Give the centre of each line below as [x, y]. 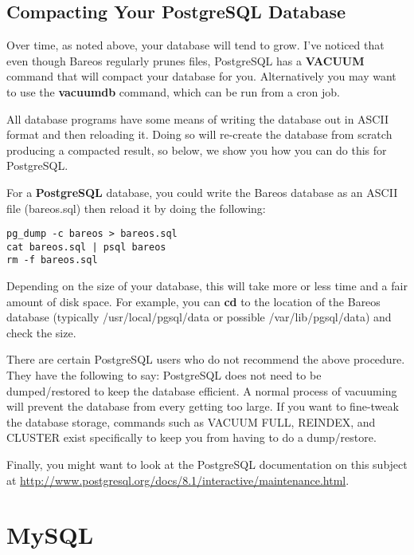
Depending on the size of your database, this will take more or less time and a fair [207, 286]
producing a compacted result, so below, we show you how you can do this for [197, 150]
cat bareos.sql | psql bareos [86, 247]
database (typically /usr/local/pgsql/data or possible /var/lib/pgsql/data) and [199, 317]
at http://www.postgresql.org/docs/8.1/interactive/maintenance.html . [178, 480]
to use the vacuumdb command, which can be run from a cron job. [173, 91]
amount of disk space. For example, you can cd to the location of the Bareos [193, 301]
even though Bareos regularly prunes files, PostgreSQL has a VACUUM [186, 60]
